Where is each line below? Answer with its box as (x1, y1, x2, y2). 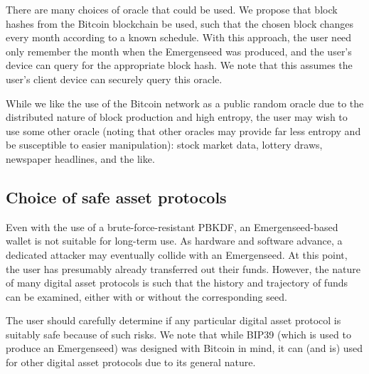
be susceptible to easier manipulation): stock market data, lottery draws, (6, 137, 323, 152)
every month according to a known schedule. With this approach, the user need (6, 30, 352, 45)
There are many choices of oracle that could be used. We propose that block (6, 2, 338, 16)
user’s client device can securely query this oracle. (6, 71, 223, 86)
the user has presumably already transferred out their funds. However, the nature (6, 261, 360, 276)
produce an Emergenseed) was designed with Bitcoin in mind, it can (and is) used (6, 341, 363, 356)
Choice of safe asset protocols (6, 186, 227, 208)
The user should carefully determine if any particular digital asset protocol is (6, 313, 341, 328)
